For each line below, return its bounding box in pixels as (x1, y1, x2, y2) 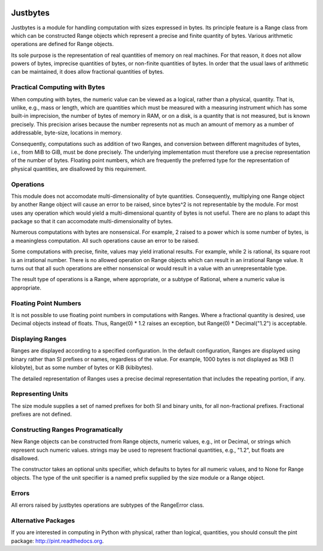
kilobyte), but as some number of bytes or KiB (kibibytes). (11, 364, 154, 371)
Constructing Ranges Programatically (11, 425, 123, 434)
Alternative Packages (11, 516, 75, 525)
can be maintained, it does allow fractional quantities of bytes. (11, 68, 164, 75)
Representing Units (11, 389, 69, 398)
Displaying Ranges (11, 335, 67, 343)
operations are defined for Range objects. (11, 41, 114, 48)
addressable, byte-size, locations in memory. (11, 129, 123, 136)
